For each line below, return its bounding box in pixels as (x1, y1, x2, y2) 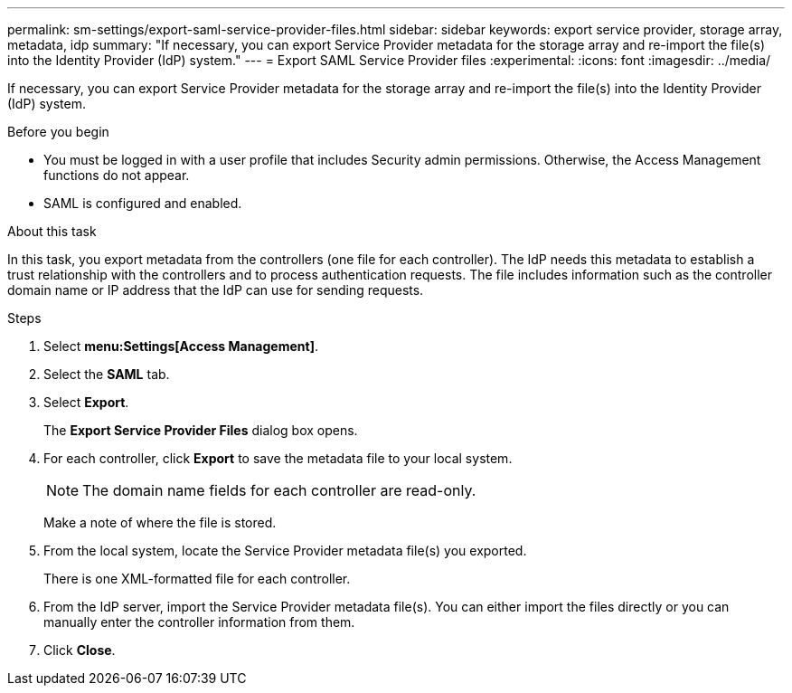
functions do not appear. (43, 167, 190, 183)
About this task (7, 223, 97, 239)
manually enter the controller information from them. (43, 614, 355, 630)
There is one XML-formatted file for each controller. (43, 571, 351, 586)
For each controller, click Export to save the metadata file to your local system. (43, 451, 513, 466)
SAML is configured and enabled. (43, 195, 242, 211)
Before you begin (7, 124, 109, 139)
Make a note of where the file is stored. (43, 515, 277, 530)
